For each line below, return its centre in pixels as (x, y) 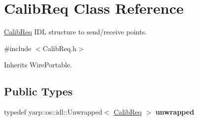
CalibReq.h (59, 48)
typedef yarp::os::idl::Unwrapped (53, 112)
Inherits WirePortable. (38, 65)
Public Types (39, 91)
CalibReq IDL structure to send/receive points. (76, 32)
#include (18, 48)
